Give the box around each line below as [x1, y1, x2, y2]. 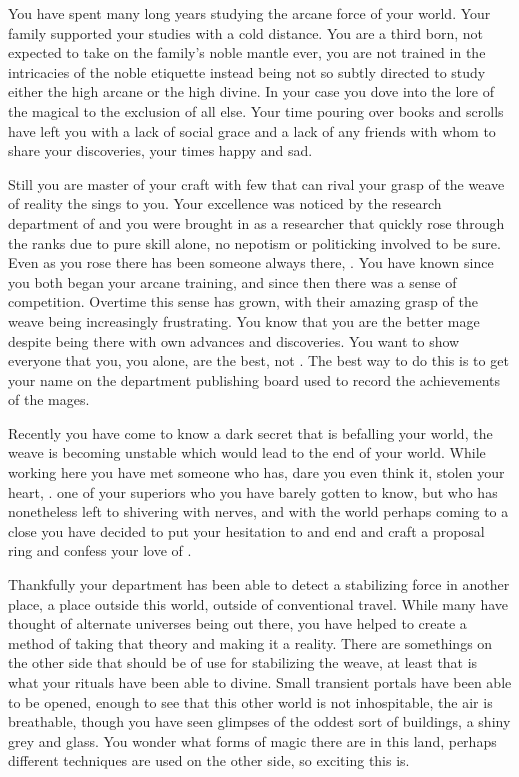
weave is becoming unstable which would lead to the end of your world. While [8, 442, 486, 463]
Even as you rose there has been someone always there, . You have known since [8, 252, 494, 273]
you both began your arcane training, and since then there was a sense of [8, 271, 457, 292]
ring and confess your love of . [8, 540, 192, 561]
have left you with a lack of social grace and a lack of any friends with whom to [8, 120, 496, 141]
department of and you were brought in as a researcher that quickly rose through [8, 212, 505, 233]
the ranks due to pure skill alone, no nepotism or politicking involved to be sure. [8, 232, 501, 253]
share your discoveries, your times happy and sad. [8, 140, 313, 161]
